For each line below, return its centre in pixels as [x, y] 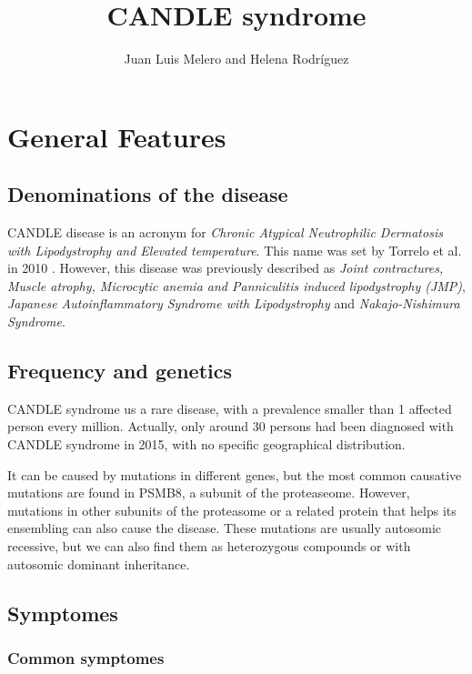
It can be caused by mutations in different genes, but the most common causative [235, 474]
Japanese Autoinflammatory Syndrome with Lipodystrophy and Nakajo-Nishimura [234, 303]
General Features [117, 136]
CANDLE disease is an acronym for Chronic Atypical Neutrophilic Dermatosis [225, 232]
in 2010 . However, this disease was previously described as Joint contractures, [226, 268]
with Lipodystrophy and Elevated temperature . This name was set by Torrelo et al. [235, 250]
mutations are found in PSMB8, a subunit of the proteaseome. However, [209, 493]
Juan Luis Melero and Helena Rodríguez [236, 59]
